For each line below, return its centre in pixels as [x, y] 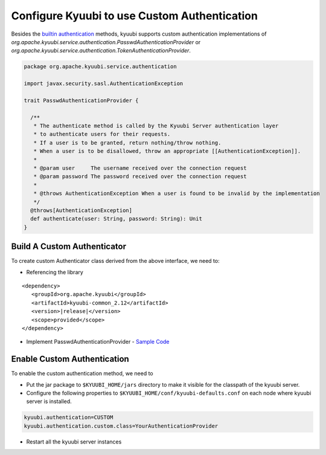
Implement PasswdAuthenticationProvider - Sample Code [98, 342]
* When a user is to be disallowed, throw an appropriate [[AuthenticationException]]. [167, 151]
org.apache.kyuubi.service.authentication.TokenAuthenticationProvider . [101, 51]
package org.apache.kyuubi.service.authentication [101, 67]
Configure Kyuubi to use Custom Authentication [134, 16]
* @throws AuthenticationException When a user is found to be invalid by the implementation [177, 194]
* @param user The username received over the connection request [140, 168]
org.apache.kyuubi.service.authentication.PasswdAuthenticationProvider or [106, 42]
